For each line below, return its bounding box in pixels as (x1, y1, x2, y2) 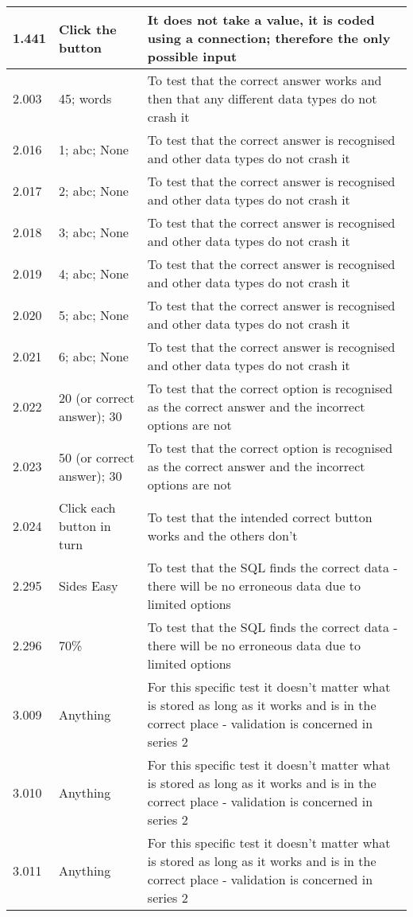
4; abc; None (58, 263, 129, 283)
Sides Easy (58, 576, 118, 595)
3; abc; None (58, 222, 129, 241)
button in (58, 517, 111, 535)
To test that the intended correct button (147, 507, 372, 526)
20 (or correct (58, 388, 135, 407)
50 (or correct (58, 447, 135, 466)
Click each (58, 498, 116, 517)
